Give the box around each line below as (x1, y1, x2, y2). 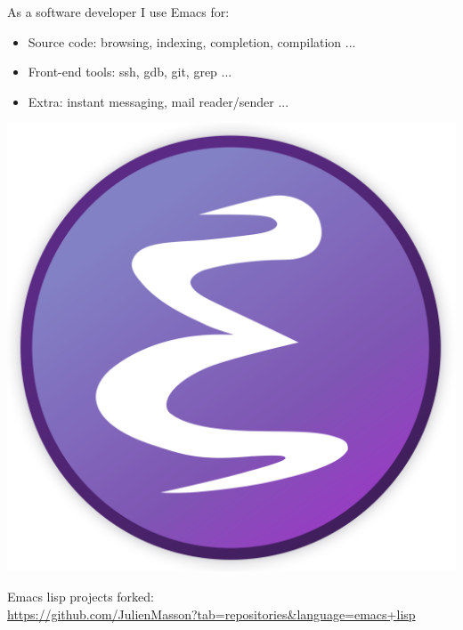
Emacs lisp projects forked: (7, 586, 155, 605)
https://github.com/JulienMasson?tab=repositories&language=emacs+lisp (7, 604, 416, 623)
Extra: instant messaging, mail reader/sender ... (28, 92, 289, 110)
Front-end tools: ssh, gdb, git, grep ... (28, 62, 232, 81)
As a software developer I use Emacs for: (7, 3, 230, 20)
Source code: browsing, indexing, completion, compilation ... (28, 32, 356, 51)
